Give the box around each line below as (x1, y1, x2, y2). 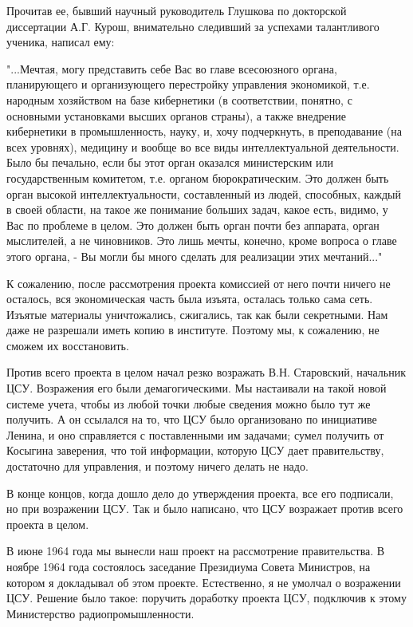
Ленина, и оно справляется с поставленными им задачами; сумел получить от (6, 426, 384, 443)
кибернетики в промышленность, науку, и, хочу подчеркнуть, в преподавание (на (6, 123, 402, 140)
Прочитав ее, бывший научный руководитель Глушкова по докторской (6, 2, 347, 18)
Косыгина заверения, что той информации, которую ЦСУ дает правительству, (6, 442, 384, 459)
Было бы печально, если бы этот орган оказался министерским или (6, 154, 334, 171)
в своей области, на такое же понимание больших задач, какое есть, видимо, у (6, 201, 388, 218)
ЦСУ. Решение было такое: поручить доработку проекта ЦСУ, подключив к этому (6, 590, 407, 606)
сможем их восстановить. (6, 337, 129, 353)
